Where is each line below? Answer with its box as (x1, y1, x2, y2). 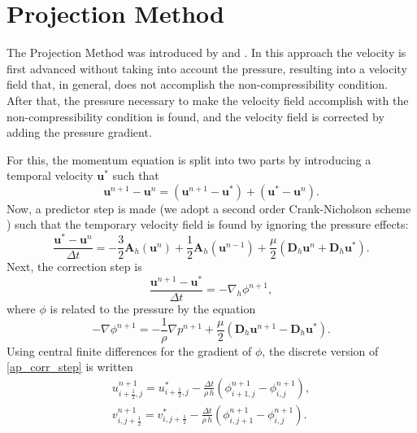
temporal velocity (7, 167, 93, 184)
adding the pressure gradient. (7, 124, 152, 141)
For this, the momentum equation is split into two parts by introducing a (7, 151, 371, 168)
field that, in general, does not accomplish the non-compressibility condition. (7, 76, 389, 93)
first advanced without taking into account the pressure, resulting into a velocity (7, 59, 407, 77)
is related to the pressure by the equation (50, 300, 256, 317)
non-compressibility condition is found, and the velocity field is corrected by (7, 107, 384, 125)
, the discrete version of (262, 342, 379, 359)
